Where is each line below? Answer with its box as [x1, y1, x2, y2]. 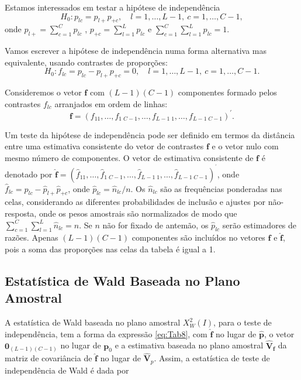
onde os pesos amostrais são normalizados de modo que [39, 207, 237, 220]
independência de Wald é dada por [5, 364, 129, 376]
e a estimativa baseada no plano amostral [115, 339, 264, 351]
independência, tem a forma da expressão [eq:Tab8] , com [5, 327, 207, 340]
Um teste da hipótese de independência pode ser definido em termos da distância [5, 128, 295, 141]
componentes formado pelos [178, 86, 277, 98]
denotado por [5, 167, 53, 180]
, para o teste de [213, 316, 272, 328]
